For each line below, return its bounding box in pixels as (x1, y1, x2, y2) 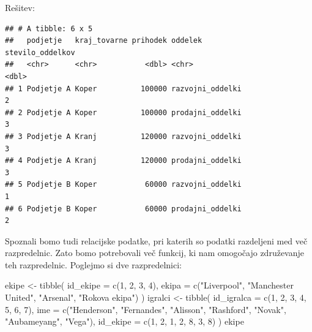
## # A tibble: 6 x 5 (5, 24, 93, 33)
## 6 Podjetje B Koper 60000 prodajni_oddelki (5, 204, 242, 213)
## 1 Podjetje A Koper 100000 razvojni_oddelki (5, 84, 242, 93)
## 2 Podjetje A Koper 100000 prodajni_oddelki (5, 108, 242, 117)
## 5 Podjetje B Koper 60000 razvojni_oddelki (5, 180, 242, 189)
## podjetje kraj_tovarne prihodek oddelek (5, 36, 202, 45)
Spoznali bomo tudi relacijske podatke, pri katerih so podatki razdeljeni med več (5, 234, 308, 247)
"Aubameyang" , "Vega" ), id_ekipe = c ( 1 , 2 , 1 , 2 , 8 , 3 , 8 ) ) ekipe (5, 315, 244, 328)
